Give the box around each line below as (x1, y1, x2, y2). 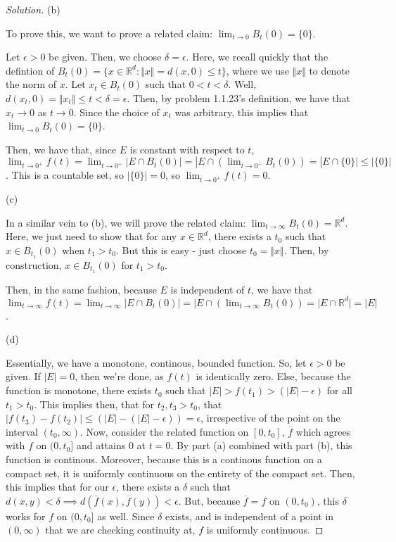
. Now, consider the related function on (80, 424, 249, 439)
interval (6, 424, 38, 439)
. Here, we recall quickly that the (186, 49, 328, 64)
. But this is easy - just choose (115, 242, 247, 257)
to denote (309, 63, 350, 77)
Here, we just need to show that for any (6, 229, 177, 244)
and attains (76, 438, 126, 453)
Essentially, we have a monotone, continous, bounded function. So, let (6, 355, 307, 370)
